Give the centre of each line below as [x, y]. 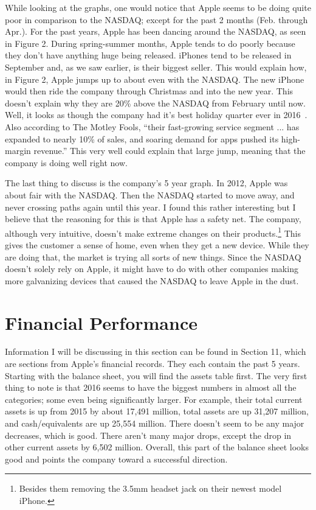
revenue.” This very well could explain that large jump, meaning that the [170, 151]
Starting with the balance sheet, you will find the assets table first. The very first [156, 375]
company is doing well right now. [66, 162]
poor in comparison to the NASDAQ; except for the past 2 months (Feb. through [156, 19]
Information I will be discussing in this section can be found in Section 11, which [156, 351]
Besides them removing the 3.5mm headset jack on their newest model [150, 488]
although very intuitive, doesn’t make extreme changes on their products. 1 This [153, 232]
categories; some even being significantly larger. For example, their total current [154, 399]
